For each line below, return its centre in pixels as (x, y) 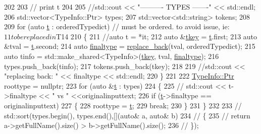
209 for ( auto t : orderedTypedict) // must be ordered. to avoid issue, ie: (117, 26)
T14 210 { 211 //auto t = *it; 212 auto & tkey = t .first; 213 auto (157, 36)
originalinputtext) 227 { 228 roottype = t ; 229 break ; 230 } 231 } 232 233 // (123, 105)
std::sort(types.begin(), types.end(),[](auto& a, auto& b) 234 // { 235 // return (127, 115)
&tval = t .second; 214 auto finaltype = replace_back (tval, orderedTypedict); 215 (130, 46)
